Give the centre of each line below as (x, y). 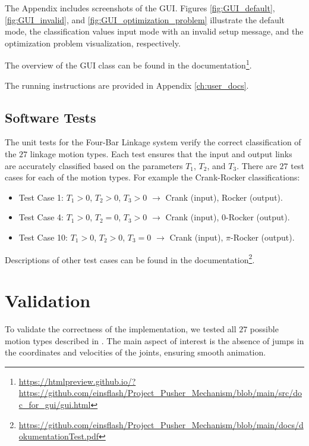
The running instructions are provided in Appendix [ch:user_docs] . (127, 85)
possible (264, 328)
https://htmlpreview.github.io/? (77, 381)
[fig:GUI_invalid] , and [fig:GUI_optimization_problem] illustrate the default (145, 19)
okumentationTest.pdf (59, 436)
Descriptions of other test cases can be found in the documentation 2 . (130, 258)
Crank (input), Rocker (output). (224, 197)
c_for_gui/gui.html (55, 404)
